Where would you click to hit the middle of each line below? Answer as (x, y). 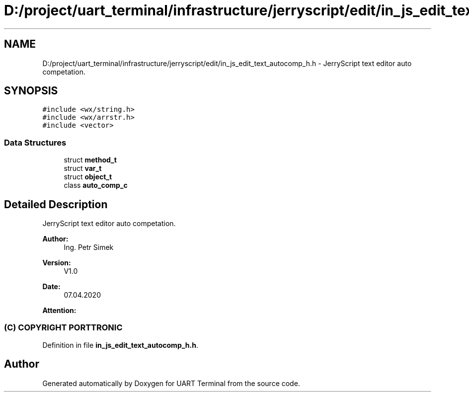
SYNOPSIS (31, 91)
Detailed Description (56, 204)
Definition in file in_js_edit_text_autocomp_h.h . (120, 345)
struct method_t (90, 160)
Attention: (59, 311)
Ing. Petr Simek (89, 247)
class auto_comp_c (96, 185)
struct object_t (88, 177)
